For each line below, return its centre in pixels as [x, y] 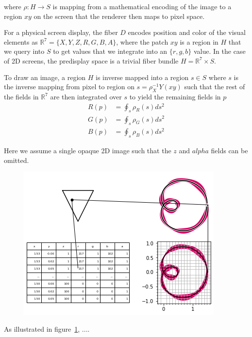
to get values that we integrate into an [110, 51]
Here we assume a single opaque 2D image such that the [88, 151]
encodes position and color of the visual [187, 32]
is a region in [199, 41]
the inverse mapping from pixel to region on [69, 87]
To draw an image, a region [45, 77]
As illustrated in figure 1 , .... [47, 329]
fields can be [229, 151]
